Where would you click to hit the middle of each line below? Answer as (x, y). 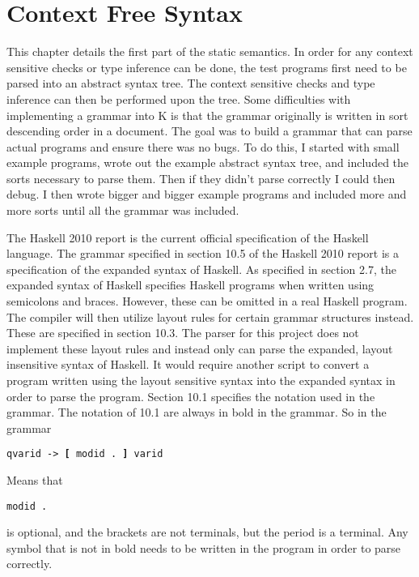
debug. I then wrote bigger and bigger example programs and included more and (207, 194)
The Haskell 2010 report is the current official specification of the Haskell (188, 237)
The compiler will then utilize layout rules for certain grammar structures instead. (210, 316)
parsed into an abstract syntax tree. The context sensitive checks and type (191, 83)
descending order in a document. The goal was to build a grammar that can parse (209, 131)
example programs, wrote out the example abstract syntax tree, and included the (208, 162)
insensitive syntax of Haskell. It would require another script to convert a (188, 364)
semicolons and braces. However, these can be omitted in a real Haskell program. (207, 301)
